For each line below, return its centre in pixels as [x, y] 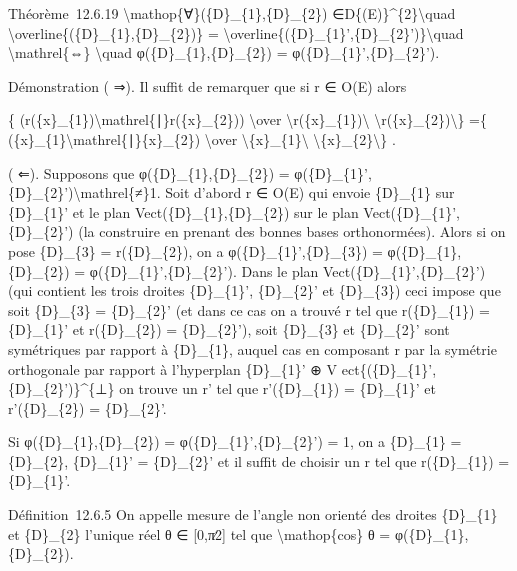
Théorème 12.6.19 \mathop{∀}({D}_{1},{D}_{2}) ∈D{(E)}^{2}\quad [232, 13]
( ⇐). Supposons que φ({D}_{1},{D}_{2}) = [149, 172]
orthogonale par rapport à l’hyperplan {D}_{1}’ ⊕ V [173, 368]
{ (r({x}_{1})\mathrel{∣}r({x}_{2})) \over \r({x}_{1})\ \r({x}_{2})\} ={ [247, 119]
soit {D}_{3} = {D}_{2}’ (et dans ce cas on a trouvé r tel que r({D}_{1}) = [249, 309]
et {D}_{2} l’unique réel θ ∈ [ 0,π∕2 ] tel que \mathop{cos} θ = [199, 533]
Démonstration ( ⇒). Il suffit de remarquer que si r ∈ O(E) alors [207, 85]
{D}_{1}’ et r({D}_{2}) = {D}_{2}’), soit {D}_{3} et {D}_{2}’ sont [229, 329]
